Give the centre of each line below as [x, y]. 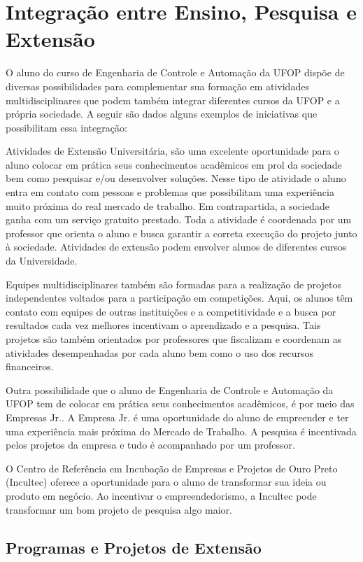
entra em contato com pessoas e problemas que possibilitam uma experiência [170, 192]
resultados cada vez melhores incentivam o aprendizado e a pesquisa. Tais [163, 325]
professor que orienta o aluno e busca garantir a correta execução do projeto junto [181, 233]
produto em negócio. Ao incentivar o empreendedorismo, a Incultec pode [161, 495]
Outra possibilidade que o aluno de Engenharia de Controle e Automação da [170, 389]
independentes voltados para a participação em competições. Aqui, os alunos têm [179, 298]
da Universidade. [42, 261]
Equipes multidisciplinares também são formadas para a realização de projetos [173, 284]
